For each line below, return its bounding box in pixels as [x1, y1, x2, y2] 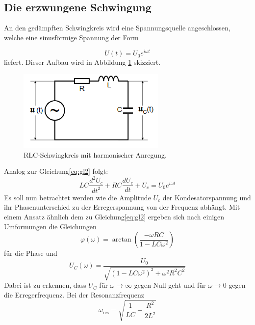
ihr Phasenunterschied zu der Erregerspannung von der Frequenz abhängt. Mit [4, 202, 240, 212]
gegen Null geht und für [134, 280, 206, 290]
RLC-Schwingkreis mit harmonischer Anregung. [24, 149, 167, 160]
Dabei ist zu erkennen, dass [4, 280, 86, 290]
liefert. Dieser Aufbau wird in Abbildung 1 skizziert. [4, 57, 161, 67]
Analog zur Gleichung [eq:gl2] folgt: [4, 166, 108, 176]
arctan [112, 236, 131, 244]
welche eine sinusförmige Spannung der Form [4, 32, 139, 42]
